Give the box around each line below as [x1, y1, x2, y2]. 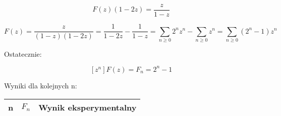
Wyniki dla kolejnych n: [4, 80, 77, 90]
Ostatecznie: [4, 48, 42, 59]
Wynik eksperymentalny [38, 101, 137, 113]
